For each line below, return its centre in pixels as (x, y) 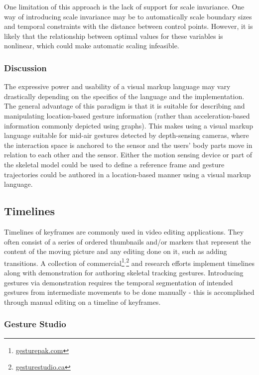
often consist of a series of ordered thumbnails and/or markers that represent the (128, 241)
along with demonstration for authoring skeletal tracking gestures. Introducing (124, 272)
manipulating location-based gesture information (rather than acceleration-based (127, 115)
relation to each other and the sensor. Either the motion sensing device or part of (128, 155)
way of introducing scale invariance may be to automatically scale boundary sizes (128, 16)
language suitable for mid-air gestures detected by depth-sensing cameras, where (127, 135)
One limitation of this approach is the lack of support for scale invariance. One (124, 6)
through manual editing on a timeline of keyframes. (82, 302)
